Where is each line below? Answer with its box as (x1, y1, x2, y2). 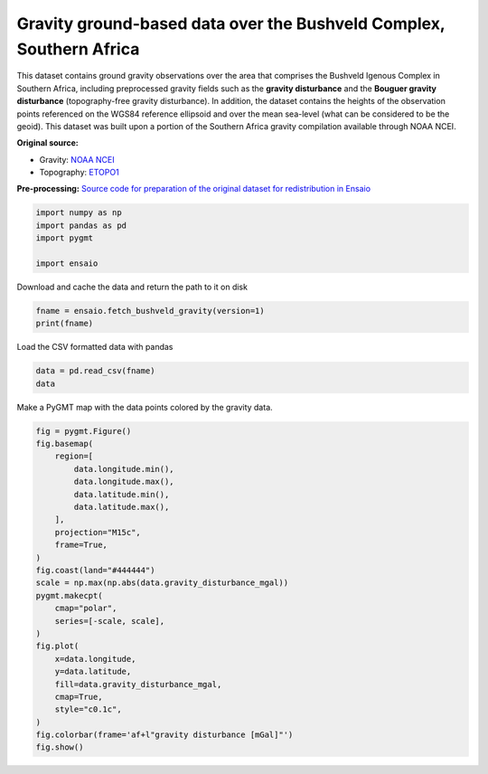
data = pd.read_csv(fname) (35, 366, 155, 376)
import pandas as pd (35, 220, 127, 231)
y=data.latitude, (54, 666, 132, 677)
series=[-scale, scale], (54, 616, 165, 626)
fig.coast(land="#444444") (35, 565, 155, 575)
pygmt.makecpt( (35, 590, 103, 600)
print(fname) (35, 318, 94, 329)
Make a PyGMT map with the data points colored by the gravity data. (16, 401, 273, 412)
